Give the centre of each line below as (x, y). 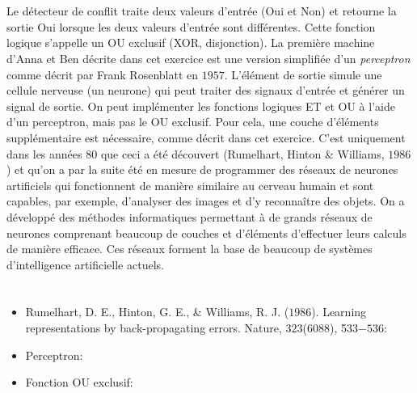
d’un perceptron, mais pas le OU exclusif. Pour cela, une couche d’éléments (193, 122)
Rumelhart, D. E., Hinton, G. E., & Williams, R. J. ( (157, 312)
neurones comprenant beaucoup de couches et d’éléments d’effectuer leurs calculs (206, 232)
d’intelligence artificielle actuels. (85, 264)
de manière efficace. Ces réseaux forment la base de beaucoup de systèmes (190, 249)
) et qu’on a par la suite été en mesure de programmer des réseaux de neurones (202, 169)
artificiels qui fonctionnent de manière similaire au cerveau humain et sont (190, 185)
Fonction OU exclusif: (79, 382)
